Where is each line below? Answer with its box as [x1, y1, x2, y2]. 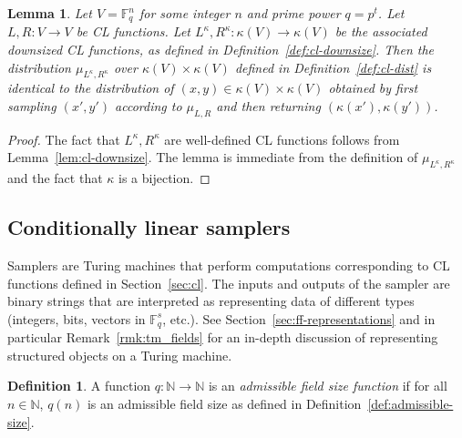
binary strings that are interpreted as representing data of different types [7, 291, 415, 311]
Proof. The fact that [7, 129, 120, 148]
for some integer [139, 4, 231, 22]
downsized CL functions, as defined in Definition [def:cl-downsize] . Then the [7, 40, 435, 59]
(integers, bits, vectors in [7, 309, 146, 328]
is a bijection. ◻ [118, 168, 210, 188]
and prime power [246, 4, 341, 22]
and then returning [216, 97, 321, 116]
